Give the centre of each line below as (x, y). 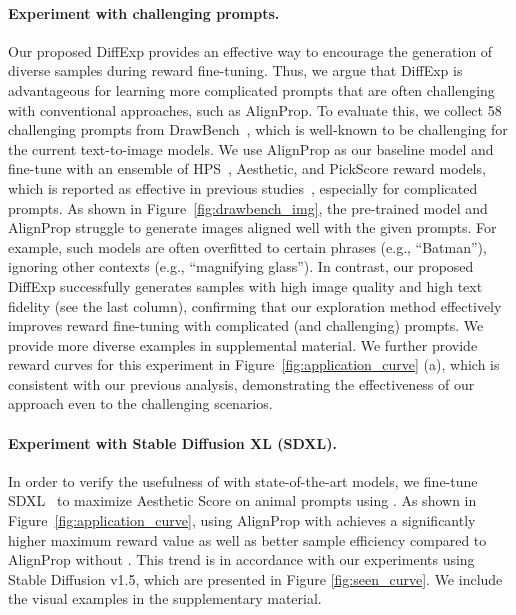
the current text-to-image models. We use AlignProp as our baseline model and (251, 148)
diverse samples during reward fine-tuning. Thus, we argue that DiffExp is (235, 70)
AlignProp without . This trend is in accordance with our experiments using (241, 559)
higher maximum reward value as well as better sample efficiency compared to (247, 539)
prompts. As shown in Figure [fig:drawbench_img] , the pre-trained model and (248, 207)
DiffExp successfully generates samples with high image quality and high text (245, 285)
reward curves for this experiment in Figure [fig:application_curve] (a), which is (254, 364)
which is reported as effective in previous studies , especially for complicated (243, 187)
